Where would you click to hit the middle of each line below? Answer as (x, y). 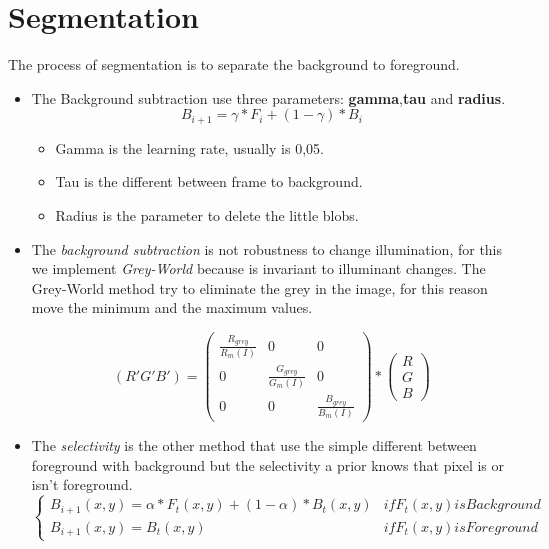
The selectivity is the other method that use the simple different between (254, 445)
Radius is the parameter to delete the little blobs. (207, 214)
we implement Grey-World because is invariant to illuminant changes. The (258, 268)
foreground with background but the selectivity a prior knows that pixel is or (268, 464)
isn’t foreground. (82, 484)
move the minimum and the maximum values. (172, 307)
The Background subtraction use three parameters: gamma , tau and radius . (268, 97)
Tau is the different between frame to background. (209, 181)
